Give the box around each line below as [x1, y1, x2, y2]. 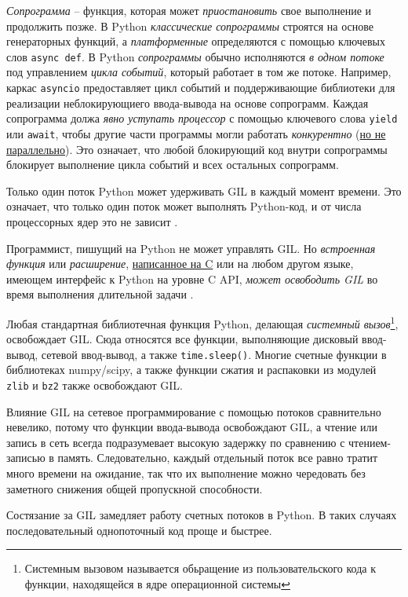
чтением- [348, 434, 392, 450]
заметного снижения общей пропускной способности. [6, 480, 263, 496]
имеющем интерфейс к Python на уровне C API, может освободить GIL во [6, 270, 378, 287]
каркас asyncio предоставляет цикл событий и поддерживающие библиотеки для [6, 79, 395, 96]
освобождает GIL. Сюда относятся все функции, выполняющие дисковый [6, 331, 359, 347]
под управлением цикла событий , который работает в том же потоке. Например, [6, 64, 392, 80]
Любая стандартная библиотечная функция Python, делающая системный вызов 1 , [6, 313, 399, 331]
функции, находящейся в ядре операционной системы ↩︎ [24, 576, 290, 592]
